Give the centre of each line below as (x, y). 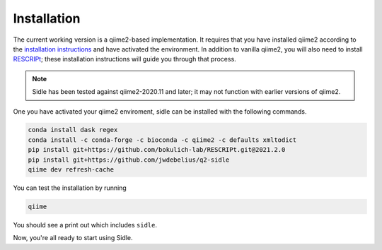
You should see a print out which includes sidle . (85, 225)
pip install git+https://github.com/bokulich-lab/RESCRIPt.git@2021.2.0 (157, 150)
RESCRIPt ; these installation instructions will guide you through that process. (125, 59)
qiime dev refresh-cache (71, 170)
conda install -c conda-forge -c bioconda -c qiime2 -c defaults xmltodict (162, 140)
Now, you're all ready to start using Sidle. (73, 238)
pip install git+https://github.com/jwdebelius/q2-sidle (129, 160)
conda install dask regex (73, 130)
